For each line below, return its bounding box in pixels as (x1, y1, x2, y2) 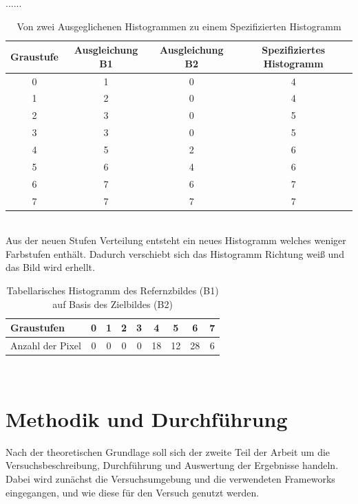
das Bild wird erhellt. (6, 260, 95, 274)
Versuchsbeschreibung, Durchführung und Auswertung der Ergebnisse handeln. (6, 458, 339, 472)
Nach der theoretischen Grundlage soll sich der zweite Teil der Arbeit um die (6, 444, 330, 459)
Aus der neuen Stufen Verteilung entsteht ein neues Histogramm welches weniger (6, 233, 346, 248)
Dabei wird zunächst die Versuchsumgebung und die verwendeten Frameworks (6, 472, 335, 486)
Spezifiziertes (262, 43, 326, 57)
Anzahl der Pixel (10, 338, 81, 353)
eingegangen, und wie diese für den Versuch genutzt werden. (6, 485, 260, 499)
